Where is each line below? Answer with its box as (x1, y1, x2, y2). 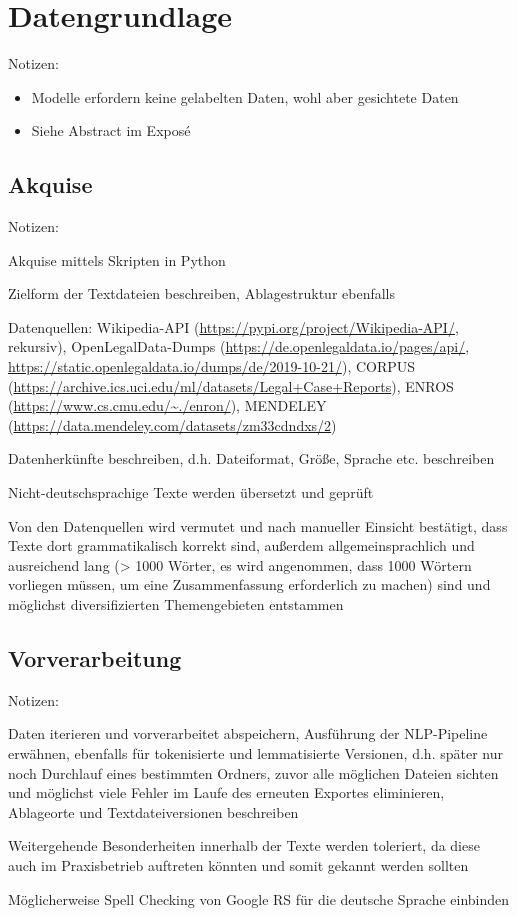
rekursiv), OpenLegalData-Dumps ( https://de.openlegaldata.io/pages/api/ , (8, 336, 470, 357)
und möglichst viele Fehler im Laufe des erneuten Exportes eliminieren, (8, 782, 445, 803)
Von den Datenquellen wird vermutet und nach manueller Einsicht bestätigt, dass (8, 515, 508, 536)
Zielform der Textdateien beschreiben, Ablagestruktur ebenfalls (8, 283, 396, 304)
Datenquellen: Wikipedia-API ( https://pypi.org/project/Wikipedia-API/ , (8, 316, 459, 337)
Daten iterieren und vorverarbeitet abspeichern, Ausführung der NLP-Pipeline (8, 723, 488, 744)
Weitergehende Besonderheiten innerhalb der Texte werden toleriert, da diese (8, 835, 480, 856)
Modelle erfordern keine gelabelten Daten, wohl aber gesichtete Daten (31, 86, 459, 107)
